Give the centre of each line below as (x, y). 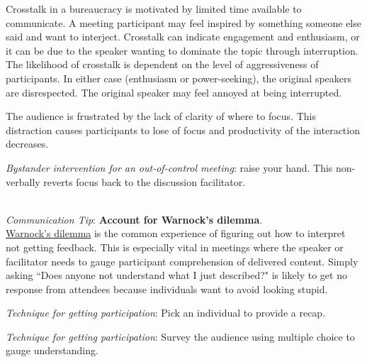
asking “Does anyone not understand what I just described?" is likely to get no (176, 275)
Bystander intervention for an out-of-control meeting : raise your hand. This (169, 167)
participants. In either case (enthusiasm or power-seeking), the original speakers (179, 78)
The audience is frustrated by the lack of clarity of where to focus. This (161, 116)
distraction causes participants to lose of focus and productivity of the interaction (183, 130)
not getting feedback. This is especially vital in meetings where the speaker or (175, 247)
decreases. (27, 144)
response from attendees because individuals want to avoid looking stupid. (167, 289)
